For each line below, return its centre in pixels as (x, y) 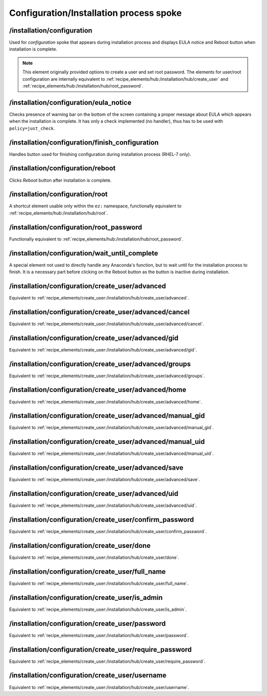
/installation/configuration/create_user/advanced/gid (94, 338)
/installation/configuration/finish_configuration (84, 142)
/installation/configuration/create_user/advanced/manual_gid (107, 416)
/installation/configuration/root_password (76, 227)
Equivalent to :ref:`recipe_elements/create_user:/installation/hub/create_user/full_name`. (99, 583)
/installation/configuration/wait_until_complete (84, 253)
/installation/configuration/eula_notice (70, 102)
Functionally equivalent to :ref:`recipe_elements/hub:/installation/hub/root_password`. (96, 239)
